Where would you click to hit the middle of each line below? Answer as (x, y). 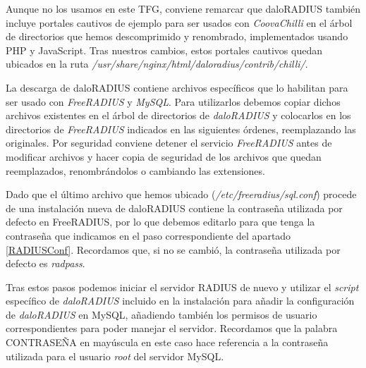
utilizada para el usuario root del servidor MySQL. (115, 356)
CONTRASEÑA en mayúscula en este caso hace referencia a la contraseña (167, 342)
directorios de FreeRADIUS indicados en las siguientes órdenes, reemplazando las (181, 129)
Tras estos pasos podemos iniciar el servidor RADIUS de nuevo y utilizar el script (182, 287)
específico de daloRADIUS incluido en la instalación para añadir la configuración (180, 301)
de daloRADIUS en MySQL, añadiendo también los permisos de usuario (161, 314)
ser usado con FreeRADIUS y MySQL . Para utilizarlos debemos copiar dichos (173, 101)
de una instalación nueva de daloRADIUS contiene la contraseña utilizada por (174, 208)
